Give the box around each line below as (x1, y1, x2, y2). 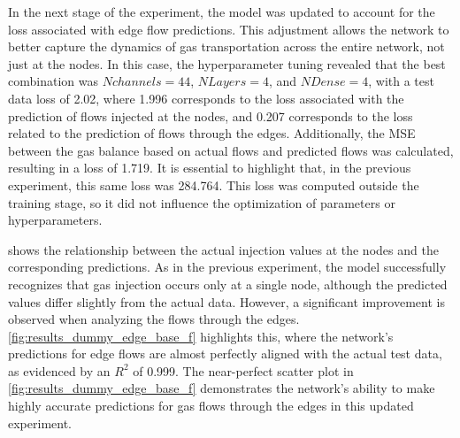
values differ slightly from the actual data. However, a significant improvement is (8, 292, 445, 311)
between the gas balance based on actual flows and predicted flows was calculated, (8, 141, 454, 159)
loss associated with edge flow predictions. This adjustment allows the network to (8, 19, 449, 38)
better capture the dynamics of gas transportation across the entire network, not (8, 37, 445, 56)
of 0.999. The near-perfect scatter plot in (133, 361, 354, 380)
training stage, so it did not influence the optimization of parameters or (8, 193, 395, 211)
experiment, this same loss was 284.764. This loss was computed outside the (8, 175, 419, 194)
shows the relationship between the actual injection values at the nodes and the (8, 240, 439, 258)
